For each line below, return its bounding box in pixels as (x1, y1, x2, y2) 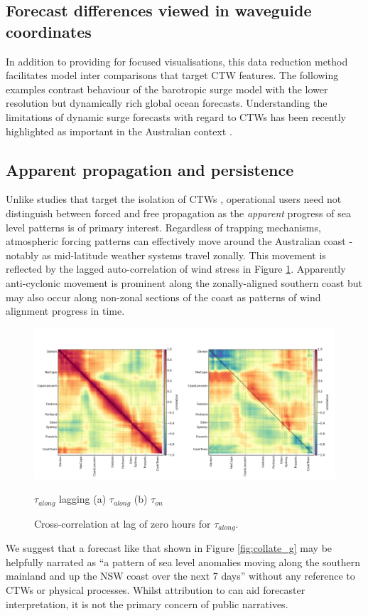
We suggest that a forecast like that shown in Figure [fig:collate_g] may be (6, 541, 332, 555)
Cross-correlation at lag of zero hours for (34, 516, 211, 531)
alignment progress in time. (6, 303, 125, 318)
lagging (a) (59, 491, 107, 506)
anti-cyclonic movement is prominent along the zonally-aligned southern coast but (6, 275, 362, 290)
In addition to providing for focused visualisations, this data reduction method (6, 53, 348, 68)
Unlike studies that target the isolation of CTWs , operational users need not (6, 192, 342, 207)
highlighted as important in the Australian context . (6, 123, 232, 138)
